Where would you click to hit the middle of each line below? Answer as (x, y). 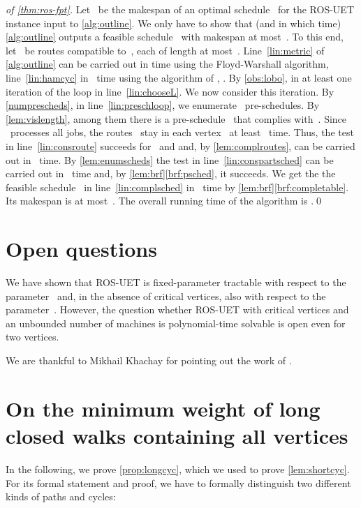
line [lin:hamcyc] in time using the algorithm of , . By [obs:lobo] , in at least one (179, 77)
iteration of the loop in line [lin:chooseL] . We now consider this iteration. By (170, 91)
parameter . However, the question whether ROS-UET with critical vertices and (177, 309)
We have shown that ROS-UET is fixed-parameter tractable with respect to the (176, 282)
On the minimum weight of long (163, 408)
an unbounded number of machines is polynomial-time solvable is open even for (176, 323)
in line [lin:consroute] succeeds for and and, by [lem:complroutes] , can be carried (180, 145)
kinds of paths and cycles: (61, 496)
